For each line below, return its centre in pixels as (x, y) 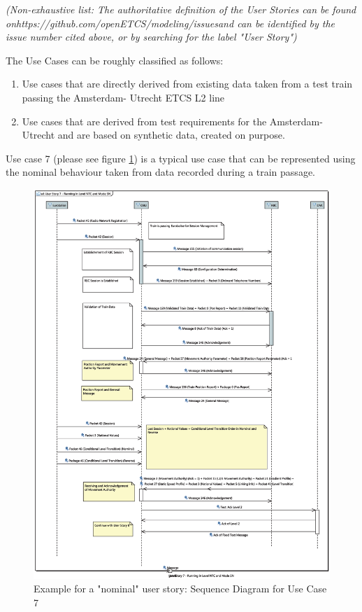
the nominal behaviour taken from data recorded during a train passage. (160, 172)
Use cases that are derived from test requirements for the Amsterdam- (172, 121)
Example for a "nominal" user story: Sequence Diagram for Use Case (180, 589)
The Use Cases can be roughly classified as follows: (115, 60)
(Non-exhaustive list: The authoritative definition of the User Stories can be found (181, 9)
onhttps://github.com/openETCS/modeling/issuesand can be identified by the (171, 23)
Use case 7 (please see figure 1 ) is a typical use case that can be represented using (181, 158)
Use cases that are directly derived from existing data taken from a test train (187, 84)
